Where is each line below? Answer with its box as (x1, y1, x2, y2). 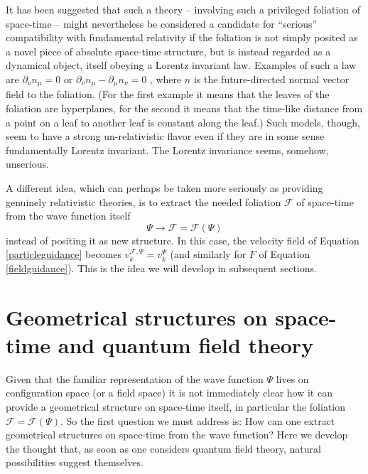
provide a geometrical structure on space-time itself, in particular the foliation (6, 399, 346, 414)
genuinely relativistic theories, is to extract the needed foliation (6, 194, 281, 209)
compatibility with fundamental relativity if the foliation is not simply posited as (6, 30, 358, 45)
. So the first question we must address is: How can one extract (60, 413, 335, 428)
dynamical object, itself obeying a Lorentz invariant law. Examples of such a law (6, 58, 357, 72)
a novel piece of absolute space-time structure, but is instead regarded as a (6, 43, 331, 58)
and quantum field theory (58, 330, 314, 359)
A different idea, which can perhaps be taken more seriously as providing (6, 180, 323, 195)
